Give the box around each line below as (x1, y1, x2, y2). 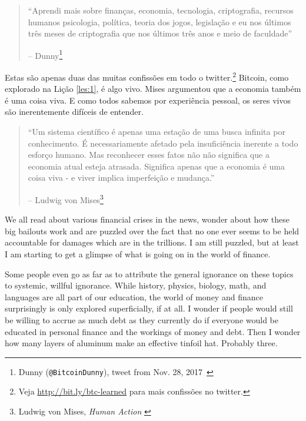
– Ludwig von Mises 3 (28, 192, 104, 205)
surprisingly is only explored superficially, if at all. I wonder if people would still (5, 302, 293, 314)
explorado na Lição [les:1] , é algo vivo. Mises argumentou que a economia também (5, 82, 301, 95)
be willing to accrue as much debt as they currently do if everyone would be (5, 314, 279, 326)
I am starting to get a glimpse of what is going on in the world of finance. (5, 248, 271, 260)
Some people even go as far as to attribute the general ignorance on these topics (5, 267, 294, 280)
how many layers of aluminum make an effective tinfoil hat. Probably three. (5, 337, 278, 349)
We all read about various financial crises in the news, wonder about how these (5, 213, 290, 226)
